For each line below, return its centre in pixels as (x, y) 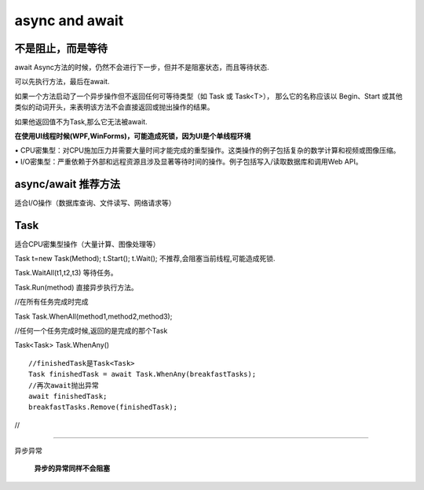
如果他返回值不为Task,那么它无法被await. (81, 121)
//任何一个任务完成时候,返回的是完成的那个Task (91, 330)
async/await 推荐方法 (68, 184)
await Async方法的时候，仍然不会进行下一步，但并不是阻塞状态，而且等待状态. (142, 68)
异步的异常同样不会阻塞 (72, 469)
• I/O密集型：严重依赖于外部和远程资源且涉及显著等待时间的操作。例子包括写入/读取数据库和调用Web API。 (188, 161)
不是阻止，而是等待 (61, 48)
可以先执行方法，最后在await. (62, 82)
